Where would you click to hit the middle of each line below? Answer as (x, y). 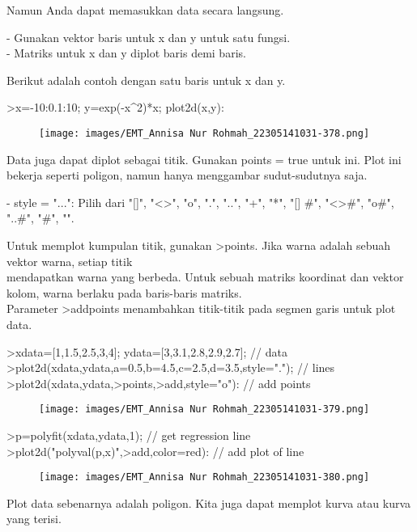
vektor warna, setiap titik (70, 261)
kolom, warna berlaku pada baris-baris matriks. (124, 292)
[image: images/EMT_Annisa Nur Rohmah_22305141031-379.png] (204, 410)
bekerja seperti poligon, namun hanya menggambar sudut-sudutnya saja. (187, 175)
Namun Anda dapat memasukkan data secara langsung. (145, 10)
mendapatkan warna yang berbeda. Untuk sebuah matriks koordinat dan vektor (205, 277)
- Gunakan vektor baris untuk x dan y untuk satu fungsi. (149, 37)
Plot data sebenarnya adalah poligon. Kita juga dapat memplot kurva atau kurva (209, 502)
